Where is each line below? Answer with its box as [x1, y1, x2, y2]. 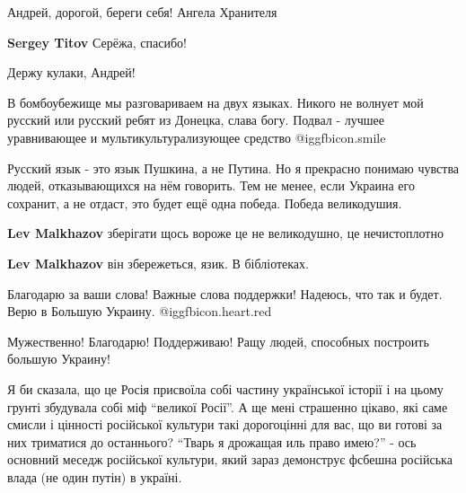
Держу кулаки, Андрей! [7, 63, 136, 82]
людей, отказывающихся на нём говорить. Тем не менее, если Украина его [7, 176, 415, 195]
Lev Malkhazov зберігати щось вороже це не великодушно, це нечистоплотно [7, 224, 444, 242]
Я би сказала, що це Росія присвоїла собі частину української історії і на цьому [7, 379, 444, 398]
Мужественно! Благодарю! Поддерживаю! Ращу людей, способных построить [7, 331, 429, 350]
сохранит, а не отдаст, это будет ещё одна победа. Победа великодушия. [7, 193, 402, 212]
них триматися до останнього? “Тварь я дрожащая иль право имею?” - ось [7, 432, 417, 451]
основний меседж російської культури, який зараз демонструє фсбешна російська [7, 450, 453, 469]
